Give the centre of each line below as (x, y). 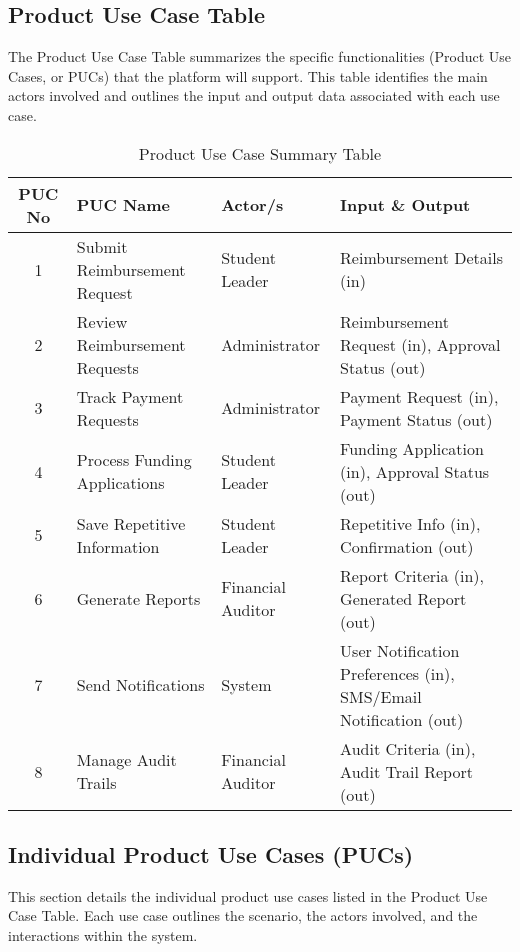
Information (118, 546)
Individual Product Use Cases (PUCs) (211, 853)
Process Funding (134, 460)
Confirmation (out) (407, 546)
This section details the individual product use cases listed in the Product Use (248, 895)
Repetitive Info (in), (410, 523)
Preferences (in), (397, 673)
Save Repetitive (131, 523)
